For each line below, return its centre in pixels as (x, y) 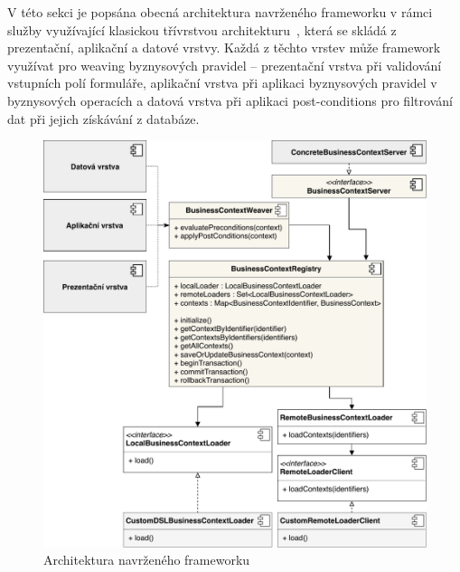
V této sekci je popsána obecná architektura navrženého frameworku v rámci (220, 12)
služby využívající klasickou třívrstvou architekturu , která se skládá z (202, 29)
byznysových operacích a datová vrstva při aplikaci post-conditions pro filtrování (230, 100)
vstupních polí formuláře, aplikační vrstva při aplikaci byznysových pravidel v (222, 83)
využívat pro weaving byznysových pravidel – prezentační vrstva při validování (225, 65)
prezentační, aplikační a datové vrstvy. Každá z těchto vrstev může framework (224, 48)
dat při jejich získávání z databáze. (103, 118)
